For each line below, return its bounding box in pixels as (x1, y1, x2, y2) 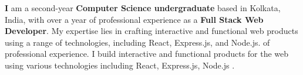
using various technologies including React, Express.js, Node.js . (5, 59, 235, 71)
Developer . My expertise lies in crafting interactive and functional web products (5, 25, 298, 37)
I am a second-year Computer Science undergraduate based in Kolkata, (5, 2, 281, 13)
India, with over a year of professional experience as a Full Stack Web (5, 13, 264, 25)
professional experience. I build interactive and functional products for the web (5, 47, 289, 60)
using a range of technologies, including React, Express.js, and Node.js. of (5, 36, 270, 48)
